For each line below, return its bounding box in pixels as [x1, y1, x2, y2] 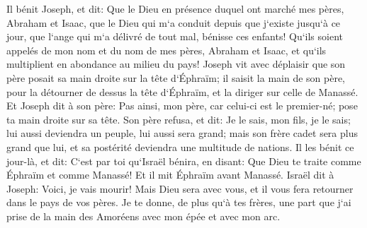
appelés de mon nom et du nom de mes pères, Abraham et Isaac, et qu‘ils [6, 42, 327, 57]
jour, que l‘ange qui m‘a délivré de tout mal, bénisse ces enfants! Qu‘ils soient [6, 29, 343, 44]
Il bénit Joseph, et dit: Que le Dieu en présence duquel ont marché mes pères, [6, 1, 344, 16]
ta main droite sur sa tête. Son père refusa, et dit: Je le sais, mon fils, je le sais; [6, 112, 351, 126]
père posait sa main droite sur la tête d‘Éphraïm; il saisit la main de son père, [6, 70, 346, 85]
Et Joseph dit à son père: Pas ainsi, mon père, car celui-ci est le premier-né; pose [6, 98, 358, 113]
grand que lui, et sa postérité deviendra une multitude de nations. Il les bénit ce [6, 139, 354, 154]
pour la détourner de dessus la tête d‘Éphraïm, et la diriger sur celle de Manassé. [6, 84, 358, 99]
